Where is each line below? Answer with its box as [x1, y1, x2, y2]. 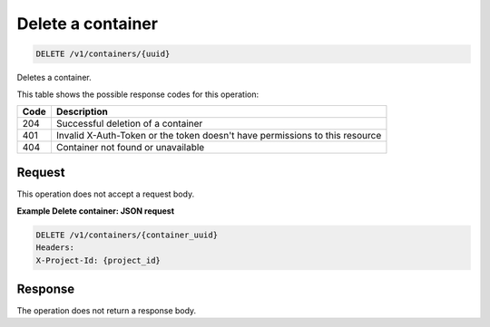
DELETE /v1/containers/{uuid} [35, 49, 171, 59]
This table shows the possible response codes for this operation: [16, 89, 260, 100]
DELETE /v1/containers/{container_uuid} [35, 229, 218, 240]
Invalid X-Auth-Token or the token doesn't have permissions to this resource [55, 129, 382, 141]
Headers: [35, 243, 75, 253]
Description [55, 105, 108, 118]
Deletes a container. [16, 72, 92, 83]
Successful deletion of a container [55, 117, 203, 130]
